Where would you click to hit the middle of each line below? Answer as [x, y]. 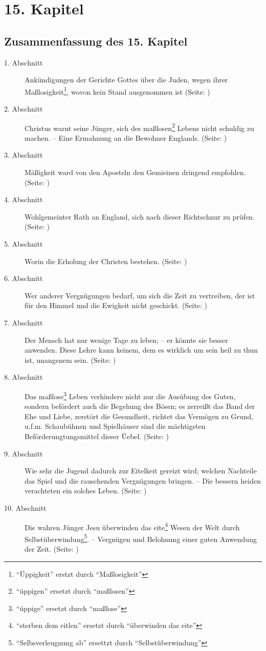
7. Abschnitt [24, 322]
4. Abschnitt [24, 199]
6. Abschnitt [24, 278]
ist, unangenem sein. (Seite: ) [70, 360]
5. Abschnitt [24, 244]
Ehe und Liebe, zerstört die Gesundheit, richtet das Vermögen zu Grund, [139, 416]
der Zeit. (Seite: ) [52, 549]
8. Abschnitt [24, 377]
